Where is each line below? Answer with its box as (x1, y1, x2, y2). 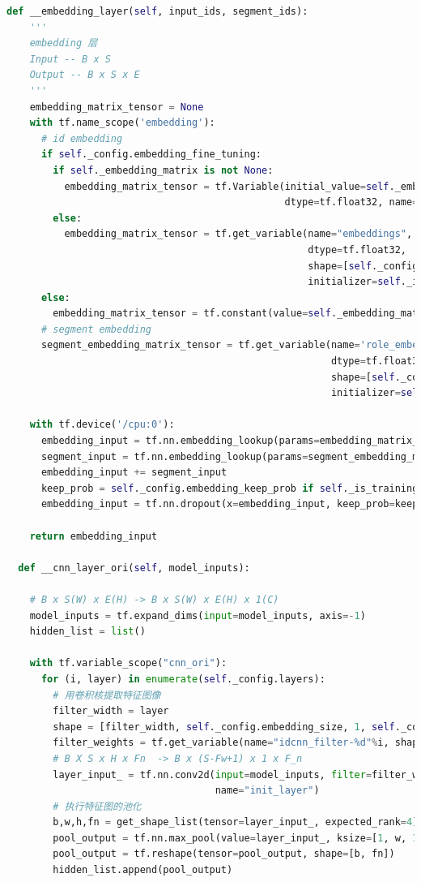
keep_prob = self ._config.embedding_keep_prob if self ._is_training (40, 482, 419, 494)
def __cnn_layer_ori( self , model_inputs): (18, 561, 250, 574)
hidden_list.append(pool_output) (53, 864, 233, 876)
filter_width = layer (53, 705, 169, 717)
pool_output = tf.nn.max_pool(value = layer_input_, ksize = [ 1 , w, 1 (53, 832, 419, 844)
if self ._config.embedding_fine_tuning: (40, 148, 262, 161)
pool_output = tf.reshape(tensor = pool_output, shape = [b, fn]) (53, 848, 395, 860)
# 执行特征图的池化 (53, 800, 142, 812)
